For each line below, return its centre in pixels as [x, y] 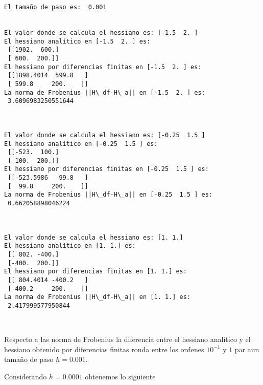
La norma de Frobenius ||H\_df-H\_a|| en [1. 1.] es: [98, 297]
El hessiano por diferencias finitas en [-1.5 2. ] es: [103, 67]
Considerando [26, 376]
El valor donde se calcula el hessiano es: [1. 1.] [94, 237]
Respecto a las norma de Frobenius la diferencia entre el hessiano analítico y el [127, 339]
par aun [247, 349]
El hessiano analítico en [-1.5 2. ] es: [77, 41]
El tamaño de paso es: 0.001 [55, 7]
